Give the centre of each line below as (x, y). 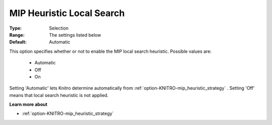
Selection (59, 28)
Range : (17, 35)
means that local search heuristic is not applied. (59, 95)
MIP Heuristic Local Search (67, 13)
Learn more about (28, 104)
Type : (16, 28)
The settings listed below (75, 35)
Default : (18, 42)
